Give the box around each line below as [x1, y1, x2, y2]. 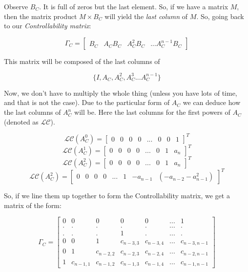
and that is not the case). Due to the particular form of [4, 97, 170, 107]
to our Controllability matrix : [4, 21, 91, 31]
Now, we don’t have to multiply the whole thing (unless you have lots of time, [4, 87, 237, 98]
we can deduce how [183, 97, 241, 107]
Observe [4, 1, 28, 11]
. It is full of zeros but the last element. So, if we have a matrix [39, 1, 228, 11]
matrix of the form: [4, 200, 62, 210]
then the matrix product [4, 11, 77, 21]
